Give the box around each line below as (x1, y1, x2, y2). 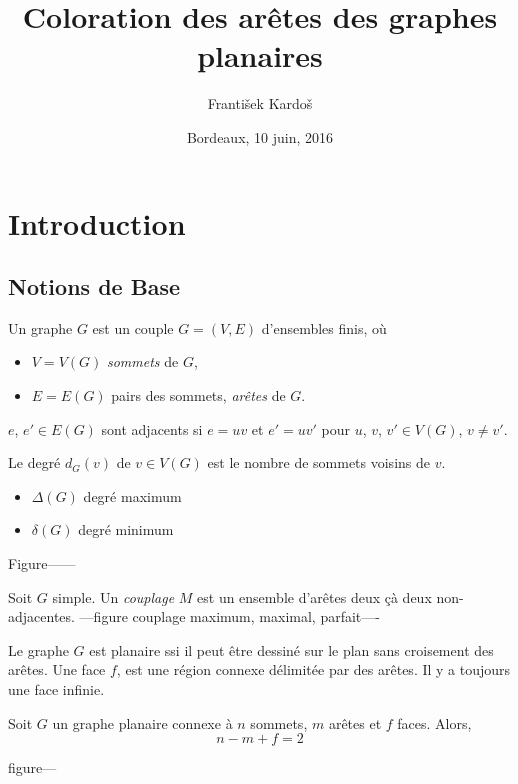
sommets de (106, 351, 179, 372)
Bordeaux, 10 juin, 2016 (186, 126, 334, 147)
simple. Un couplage (52, 586, 175, 607)
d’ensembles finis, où (261, 317, 387, 338)
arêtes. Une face (8, 659, 106, 680)
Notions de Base (8, 271, 181, 302)
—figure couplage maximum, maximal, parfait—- (79, 606, 380, 627)
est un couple (92, 317, 174, 338)
